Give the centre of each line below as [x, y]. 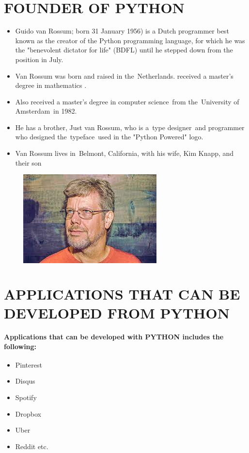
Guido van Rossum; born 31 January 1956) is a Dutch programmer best [122, 31]
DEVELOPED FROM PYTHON [117, 313]
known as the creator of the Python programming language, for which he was [130, 40]
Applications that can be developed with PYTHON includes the [114, 336]
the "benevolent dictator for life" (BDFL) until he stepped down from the [124, 50]
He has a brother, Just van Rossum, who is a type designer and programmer [130, 127]
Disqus [25, 381]
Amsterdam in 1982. [46, 111]
